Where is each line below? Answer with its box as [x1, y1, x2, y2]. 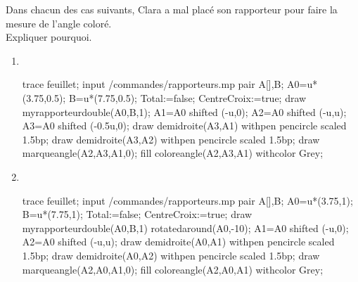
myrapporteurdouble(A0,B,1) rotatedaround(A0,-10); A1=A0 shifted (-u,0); [22, 220, 349, 235]
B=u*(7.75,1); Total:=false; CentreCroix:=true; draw [22, 207, 252, 222]
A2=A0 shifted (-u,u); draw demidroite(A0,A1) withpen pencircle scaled [22, 234, 335, 249]
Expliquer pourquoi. [6, 30, 92, 44]
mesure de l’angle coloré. [6, 15, 112, 30]
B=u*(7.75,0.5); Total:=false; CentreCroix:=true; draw [68, 90, 307, 105]
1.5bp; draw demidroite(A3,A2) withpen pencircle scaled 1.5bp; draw [22, 132, 320, 146]
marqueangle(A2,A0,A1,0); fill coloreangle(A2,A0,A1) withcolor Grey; [22, 262, 324, 276]
